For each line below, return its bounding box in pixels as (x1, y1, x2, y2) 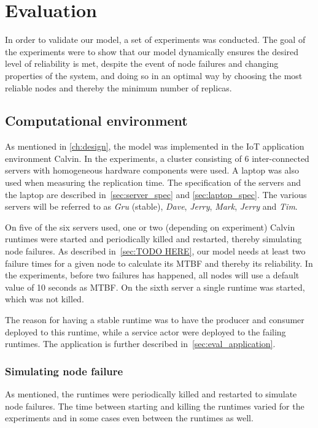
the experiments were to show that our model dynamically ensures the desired (5, 45, 299, 58)
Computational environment (5, 111, 188, 130)
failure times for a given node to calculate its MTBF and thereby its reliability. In (5, 256, 313, 269)
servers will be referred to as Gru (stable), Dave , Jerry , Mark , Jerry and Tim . (5, 200, 298, 213)
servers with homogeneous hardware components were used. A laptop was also (5, 164, 300, 177)
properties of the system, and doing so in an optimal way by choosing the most (5, 69, 303, 82)
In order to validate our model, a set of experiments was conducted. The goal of (5, 33, 306, 46)
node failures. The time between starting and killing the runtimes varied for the (5, 399, 304, 412)
